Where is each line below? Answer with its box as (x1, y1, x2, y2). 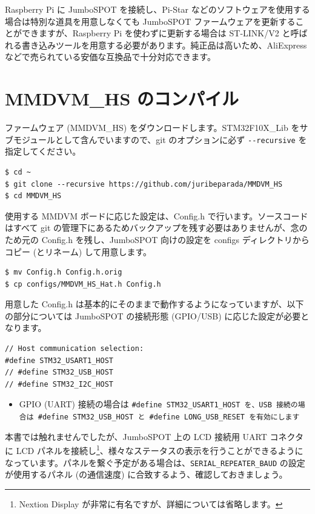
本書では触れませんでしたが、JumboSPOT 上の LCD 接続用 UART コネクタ (5, 430, 303, 442)
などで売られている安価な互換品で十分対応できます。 (5, 50, 216, 63)
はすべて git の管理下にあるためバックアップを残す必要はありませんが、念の (5, 221, 308, 234)
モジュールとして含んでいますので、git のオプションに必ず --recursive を (13, 133, 307, 145)
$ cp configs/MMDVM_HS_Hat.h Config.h (5, 279, 161, 289)
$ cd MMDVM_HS (5, 192, 62, 201)
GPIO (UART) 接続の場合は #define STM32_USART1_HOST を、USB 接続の (19, 398, 298, 410)
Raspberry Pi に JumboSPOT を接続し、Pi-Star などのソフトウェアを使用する (5, 3, 310, 15)
